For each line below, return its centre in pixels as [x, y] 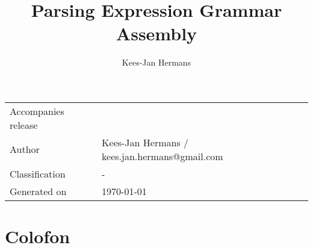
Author [25, 149]
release [24, 125]
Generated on [38, 191]
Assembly [156, 33]
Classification [38, 173]
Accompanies [37, 111]
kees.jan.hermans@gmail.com [163, 156]
